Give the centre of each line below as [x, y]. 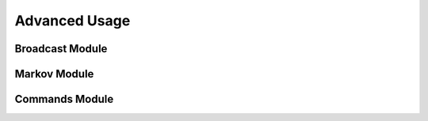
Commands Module [64, 99]
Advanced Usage [73, 21]
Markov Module [54, 74]
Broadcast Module [61, 49]
